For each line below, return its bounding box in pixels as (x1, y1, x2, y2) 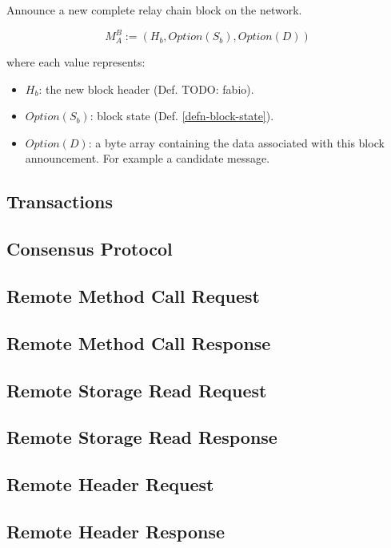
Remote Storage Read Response (6, 425, 277, 449)
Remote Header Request (6, 472, 214, 497)
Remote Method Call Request (6, 284, 260, 308)
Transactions (6, 189, 114, 214)
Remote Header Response (6, 518, 225, 543)
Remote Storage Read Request (6, 377, 267, 402)
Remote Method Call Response (6, 330, 271, 355)
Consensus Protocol (6, 236, 173, 261)
